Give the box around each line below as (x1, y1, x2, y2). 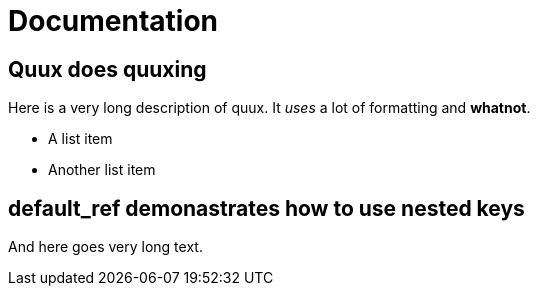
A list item (48, 130, 113, 148)
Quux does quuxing (8, 56, 207, 82)
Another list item (48, 161, 156, 179)
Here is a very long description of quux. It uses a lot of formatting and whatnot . (8, 99, 531, 117)
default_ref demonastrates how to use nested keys (8, 195, 525, 221)
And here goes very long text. (8, 238, 203, 256)
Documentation (8, 4, 219, 38)
